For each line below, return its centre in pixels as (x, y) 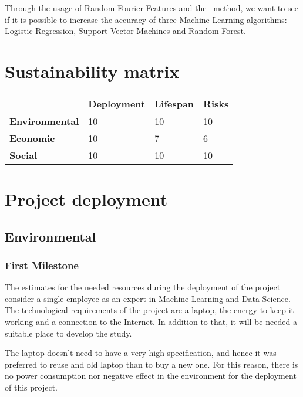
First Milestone (42, 265)
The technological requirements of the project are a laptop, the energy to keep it (149, 310)
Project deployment (86, 199)
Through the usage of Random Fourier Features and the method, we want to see (151, 8)
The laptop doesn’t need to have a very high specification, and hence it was (141, 353)
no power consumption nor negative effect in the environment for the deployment (151, 376)
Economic (32, 138)
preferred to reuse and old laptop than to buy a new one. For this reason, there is (151, 364)
